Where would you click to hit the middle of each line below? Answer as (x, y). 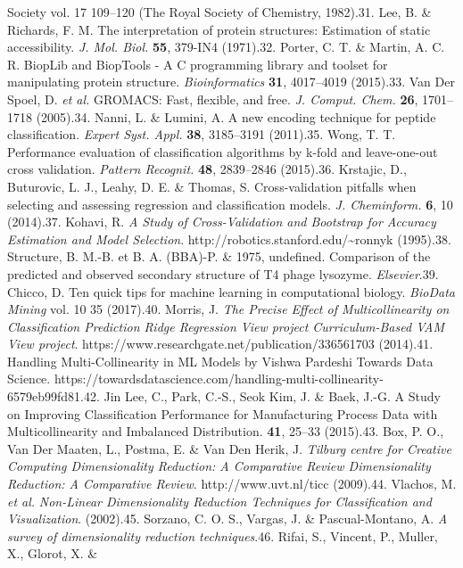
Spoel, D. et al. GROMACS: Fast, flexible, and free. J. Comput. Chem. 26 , (213, 99)
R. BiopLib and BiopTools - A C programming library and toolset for (198, 64)
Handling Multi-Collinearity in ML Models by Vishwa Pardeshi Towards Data (220, 361)
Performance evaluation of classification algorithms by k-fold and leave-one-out (223, 151)
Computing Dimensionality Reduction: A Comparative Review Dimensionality (219, 466)
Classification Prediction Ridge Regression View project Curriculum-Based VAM (226, 326)
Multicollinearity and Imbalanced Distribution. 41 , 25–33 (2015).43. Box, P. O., (226, 431)
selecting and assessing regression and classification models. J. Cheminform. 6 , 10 (230, 204)
